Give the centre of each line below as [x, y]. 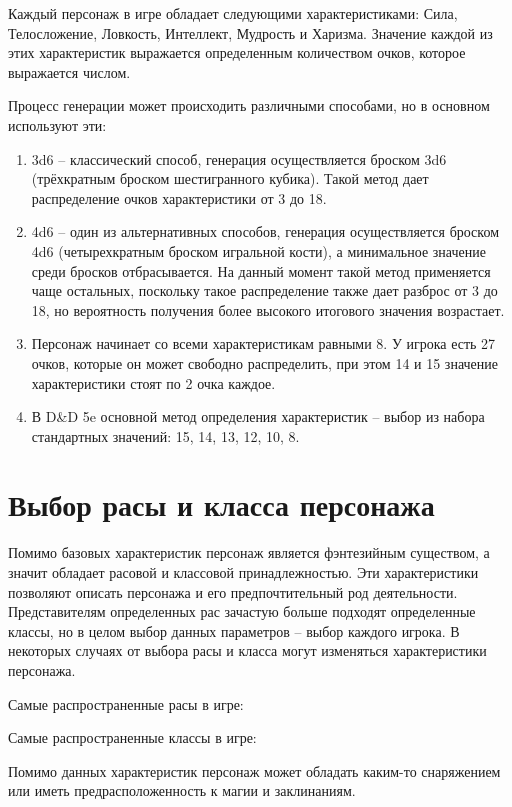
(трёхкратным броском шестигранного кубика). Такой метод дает [230, 178]
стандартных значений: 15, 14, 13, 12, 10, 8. [165, 435]
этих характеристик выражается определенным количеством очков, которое [237, 52]
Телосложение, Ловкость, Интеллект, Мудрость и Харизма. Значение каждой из [250, 32]
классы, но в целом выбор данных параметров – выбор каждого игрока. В [234, 630]
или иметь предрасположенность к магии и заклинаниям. [182, 790]
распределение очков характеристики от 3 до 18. [179, 197]
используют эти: [57, 124]
